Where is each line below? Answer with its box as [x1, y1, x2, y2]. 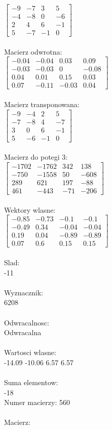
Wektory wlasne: [4, 204, 56, 215]
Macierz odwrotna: [4, 46, 62, 57]
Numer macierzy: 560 [4, 397, 70, 408]
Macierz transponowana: [4, 99, 80, 110]
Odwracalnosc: [4, 317, 49, 327]
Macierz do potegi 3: [4, 152, 68, 162]
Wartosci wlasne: [4, 347, 56, 358]
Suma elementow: [4, 377, 58, 388]
